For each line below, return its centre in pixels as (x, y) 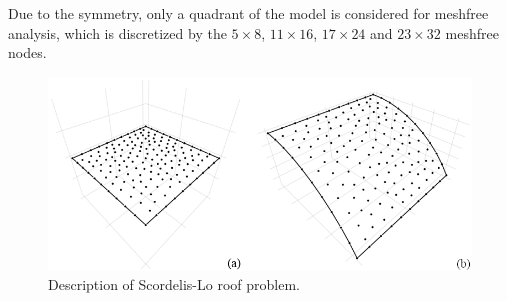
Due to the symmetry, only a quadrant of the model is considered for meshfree (248, 13)
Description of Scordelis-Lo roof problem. (174, 284)
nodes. (27, 52)
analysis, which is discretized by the (117, 32)
